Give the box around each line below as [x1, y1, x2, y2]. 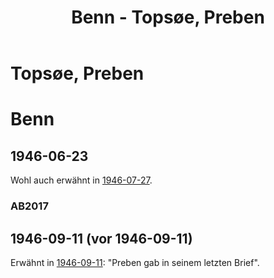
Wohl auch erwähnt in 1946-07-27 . [10, 174, 153, 186]
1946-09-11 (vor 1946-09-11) [10, 230, 193, 247]
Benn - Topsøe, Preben [71, 6, 265, 29]
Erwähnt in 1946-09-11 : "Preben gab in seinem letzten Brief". [10, 256, 260, 268]
